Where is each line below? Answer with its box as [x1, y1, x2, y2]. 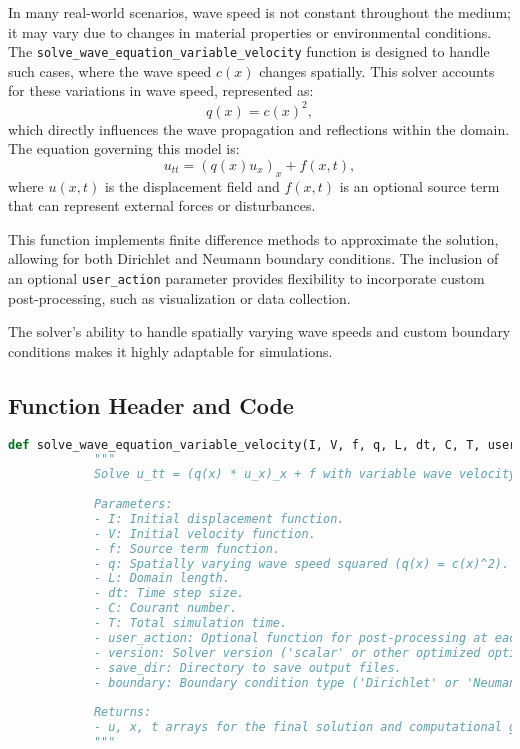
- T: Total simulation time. [93, 616, 288, 631]
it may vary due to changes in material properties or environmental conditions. [8, 21, 492, 42]
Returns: [93, 705, 152, 720]
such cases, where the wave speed [8, 60, 212, 81]
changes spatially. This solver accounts [259, 60, 495, 81]
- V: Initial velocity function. [93, 526, 316, 541]
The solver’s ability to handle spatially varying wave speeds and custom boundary [8, 321, 511, 342]
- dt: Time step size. [93, 586, 245, 601]
